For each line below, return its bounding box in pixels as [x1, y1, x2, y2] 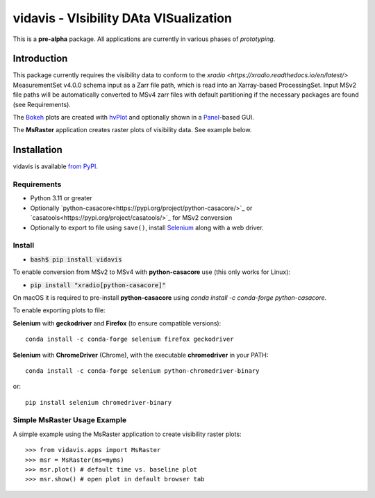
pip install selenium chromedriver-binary [25, 399, 172, 406]
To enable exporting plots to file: [12, 306, 106, 314]
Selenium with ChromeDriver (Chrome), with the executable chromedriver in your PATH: [12, 351, 269, 359]
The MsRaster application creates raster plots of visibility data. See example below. [12, 126, 252, 134]
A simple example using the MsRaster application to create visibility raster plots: [12, 430, 242, 438]
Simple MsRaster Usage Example [12, 415, 127, 425]
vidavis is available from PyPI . [12, 162, 99, 170]
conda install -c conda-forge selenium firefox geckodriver [25, 335, 234, 344]
